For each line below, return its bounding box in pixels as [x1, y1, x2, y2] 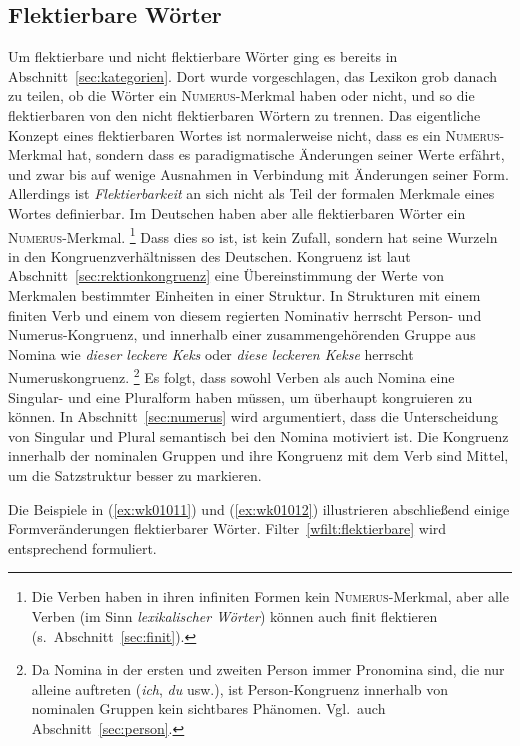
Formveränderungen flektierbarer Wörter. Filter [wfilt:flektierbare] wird [8, 518, 447, 539]
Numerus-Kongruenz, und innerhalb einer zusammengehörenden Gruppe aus [8, 324, 476, 345]
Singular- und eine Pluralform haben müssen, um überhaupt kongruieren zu [8, 386, 473, 407]
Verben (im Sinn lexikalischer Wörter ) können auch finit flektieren [31, 605, 438, 626]
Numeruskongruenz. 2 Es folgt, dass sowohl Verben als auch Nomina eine [8, 364, 455, 388]
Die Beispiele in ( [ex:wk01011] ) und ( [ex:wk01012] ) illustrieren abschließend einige [8, 498, 510, 519]
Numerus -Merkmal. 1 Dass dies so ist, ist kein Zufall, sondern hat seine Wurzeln [8, 223, 498, 247]
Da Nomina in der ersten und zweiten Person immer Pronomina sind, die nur [31, 659, 505, 680]
